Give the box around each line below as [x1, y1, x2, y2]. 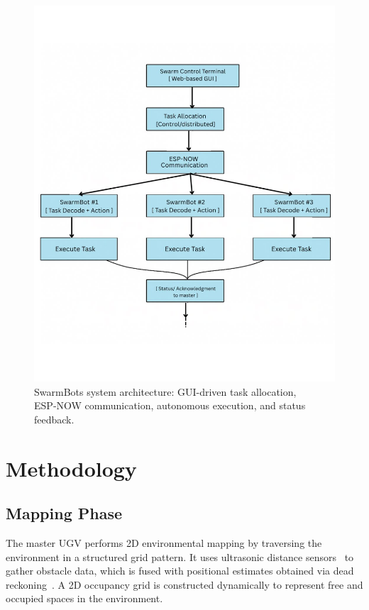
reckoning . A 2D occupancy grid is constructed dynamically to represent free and [6, 577, 363, 592]
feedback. [34, 411, 75, 426]
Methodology [6, 453, 137, 482]
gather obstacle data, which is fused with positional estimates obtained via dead [6, 563, 354, 578]
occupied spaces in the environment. [6, 591, 163, 606]
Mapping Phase [6, 502, 123, 524]
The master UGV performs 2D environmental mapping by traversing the [6, 536, 322, 550]
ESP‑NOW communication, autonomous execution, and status [34, 398, 306, 413]
